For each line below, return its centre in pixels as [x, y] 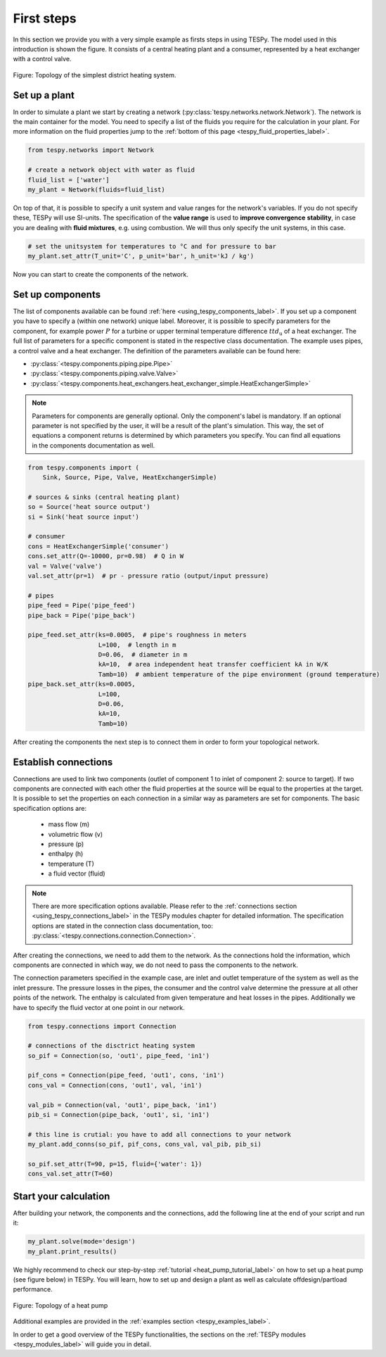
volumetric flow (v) [76, 834]
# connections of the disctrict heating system [111, 1046]
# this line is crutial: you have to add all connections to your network [160, 1134]
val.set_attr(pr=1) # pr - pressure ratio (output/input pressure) [148, 576]
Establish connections [63, 762]
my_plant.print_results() [72, 1251]
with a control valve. [42, 59]
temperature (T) [71, 864]
